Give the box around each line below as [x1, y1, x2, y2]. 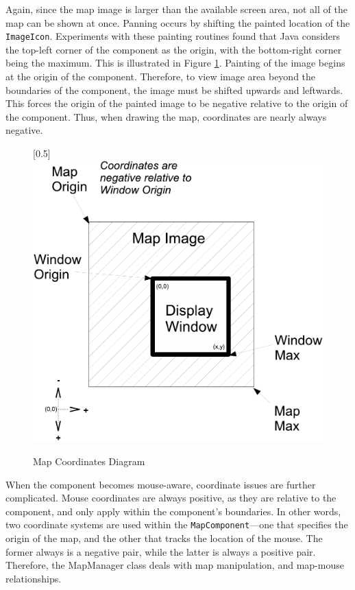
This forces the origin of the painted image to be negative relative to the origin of [5, 96, 348, 110]
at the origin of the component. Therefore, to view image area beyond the [5, 69, 316, 84]
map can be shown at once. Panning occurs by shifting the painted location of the [5, 15, 350, 29]
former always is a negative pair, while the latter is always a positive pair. [5, 544, 316, 558]
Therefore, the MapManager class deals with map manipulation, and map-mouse [5, 558, 344, 572]
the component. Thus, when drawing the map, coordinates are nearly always [5, 109, 327, 123]
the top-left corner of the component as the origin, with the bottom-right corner [5, 42, 342, 56]
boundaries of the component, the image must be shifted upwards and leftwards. [5, 82, 343, 97]
